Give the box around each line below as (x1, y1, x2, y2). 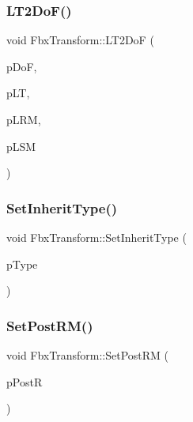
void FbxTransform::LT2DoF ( (6, 32, 154, 48)
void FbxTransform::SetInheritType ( (6, 229, 187, 245)
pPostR (6, 373, 43, 390)
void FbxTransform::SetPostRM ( (6, 347, 169, 363)
